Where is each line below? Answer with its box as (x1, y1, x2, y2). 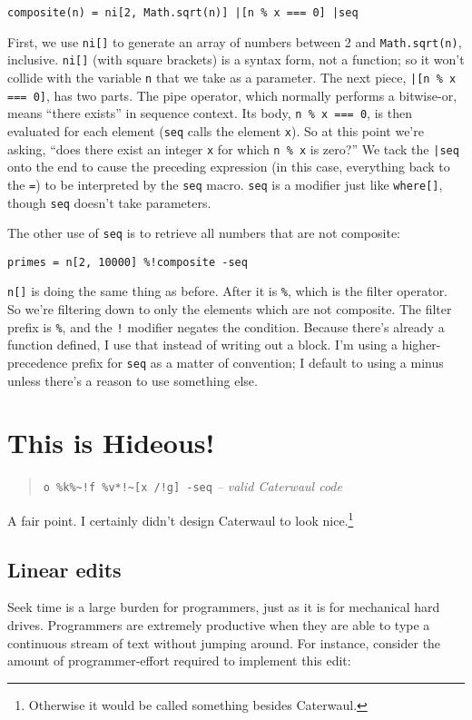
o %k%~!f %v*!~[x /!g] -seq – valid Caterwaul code (43, 477, 342, 496)
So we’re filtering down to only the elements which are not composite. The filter (7, 300, 452, 319)
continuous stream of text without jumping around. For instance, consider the (7, 633, 441, 652)
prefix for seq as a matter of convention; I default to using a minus (71, 352, 444, 371)
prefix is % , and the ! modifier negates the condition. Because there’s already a (7, 317, 445, 336)
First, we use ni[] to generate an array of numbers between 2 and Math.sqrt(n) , (7, 32, 462, 51)
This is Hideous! (7, 424, 215, 461)
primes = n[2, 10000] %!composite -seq (7, 255, 248, 269)
